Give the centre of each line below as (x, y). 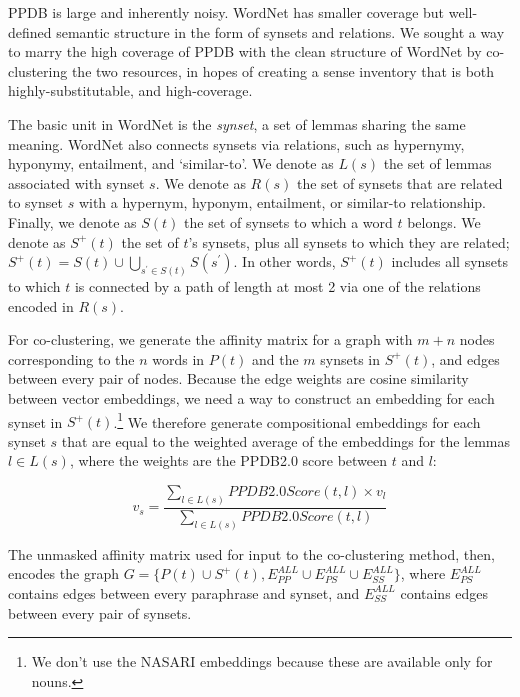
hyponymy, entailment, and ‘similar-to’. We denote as (171, 163)
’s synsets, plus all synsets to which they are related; (349, 241)
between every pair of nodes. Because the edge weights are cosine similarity (238, 378)
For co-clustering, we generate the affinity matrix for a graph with (210, 339)
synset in (35, 421)
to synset (35, 202)
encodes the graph (63, 573)
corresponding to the (71, 358)
